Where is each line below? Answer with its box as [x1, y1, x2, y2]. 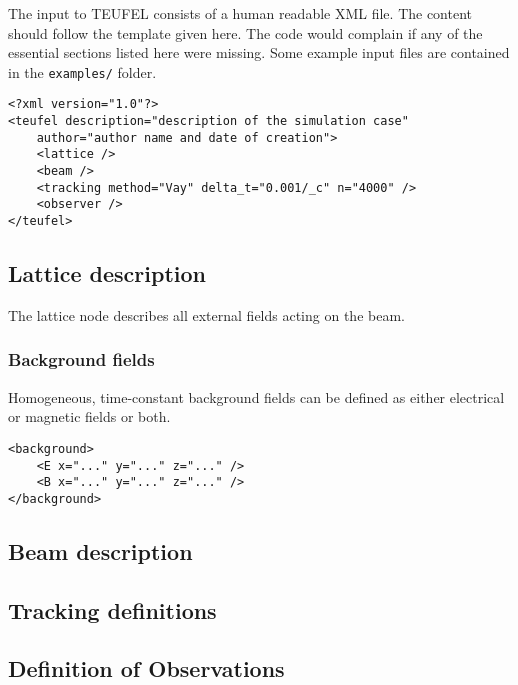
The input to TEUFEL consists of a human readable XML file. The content [8, 3, 473, 23]
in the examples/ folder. [8, 61, 157, 82]
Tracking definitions [8, 594, 217, 625]
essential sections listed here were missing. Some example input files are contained [8, 42, 510, 63]
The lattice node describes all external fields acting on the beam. [8, 304, 405, 325]
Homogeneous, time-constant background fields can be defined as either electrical [8, 386, 505, 407]
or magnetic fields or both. [8, 406, 171, 427]
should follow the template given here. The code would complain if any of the [8, 22, 483, 43]
